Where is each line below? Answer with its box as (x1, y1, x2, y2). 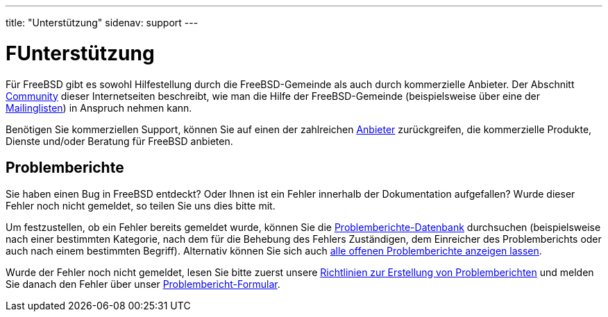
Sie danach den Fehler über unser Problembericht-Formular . (6, 278, 280, 291)
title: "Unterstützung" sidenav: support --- (6, 17, 199, 28)
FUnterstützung (6, 41, 155, 65)
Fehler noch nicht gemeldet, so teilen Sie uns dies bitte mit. (6, 200, 276, 212)
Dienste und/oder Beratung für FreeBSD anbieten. (6, 135, 233, 147)
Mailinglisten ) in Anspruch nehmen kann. (6, 101, 192, 114)
